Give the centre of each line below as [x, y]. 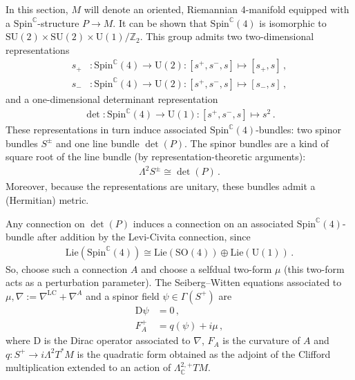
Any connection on [45, 223]
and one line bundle [98, 143]
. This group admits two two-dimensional [227, 36]
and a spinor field [123, 295]
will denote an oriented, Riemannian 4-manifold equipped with [217, 9]
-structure [58, 22]
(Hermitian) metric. [47, 199]
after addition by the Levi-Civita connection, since [144, 237]
